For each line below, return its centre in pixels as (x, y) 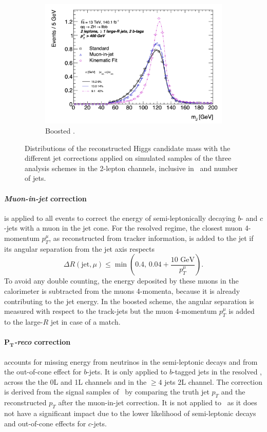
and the (233, 392)
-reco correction (42, 342)
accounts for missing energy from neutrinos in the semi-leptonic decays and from (131, 361)
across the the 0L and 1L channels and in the (75, 381)
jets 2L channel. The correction (214, 381)
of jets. (35, 178)
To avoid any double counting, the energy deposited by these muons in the (121, 281)
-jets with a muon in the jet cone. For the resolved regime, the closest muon (123, 228)
